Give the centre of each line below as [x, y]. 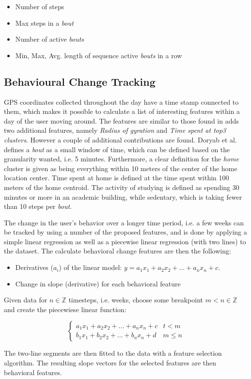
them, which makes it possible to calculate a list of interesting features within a [122, 111]
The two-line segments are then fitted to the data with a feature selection [113, 353]
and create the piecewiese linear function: [65, 309]
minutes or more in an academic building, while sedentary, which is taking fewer [123, 197]
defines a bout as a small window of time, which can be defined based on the [117, 149]
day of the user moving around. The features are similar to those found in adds [121, 120]
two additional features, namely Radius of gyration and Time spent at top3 [115, 130]
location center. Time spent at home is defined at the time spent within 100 [117, 178]
